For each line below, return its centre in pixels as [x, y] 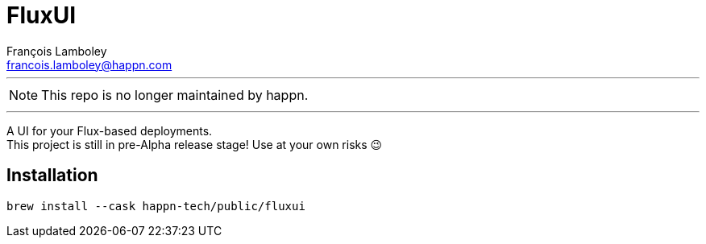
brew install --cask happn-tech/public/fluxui [156, 206]
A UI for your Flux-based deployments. [110, 130]
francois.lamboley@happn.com [89, 64]
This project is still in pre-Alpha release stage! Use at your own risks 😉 [195, 144]
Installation [52, 176]
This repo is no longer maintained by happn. [175, 95]
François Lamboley [57, 51]
